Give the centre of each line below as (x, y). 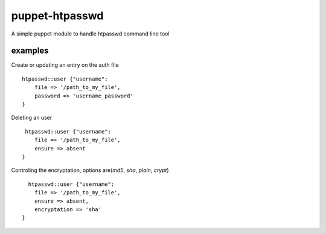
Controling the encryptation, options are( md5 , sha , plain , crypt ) (90, 170)
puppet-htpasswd (57, 16)
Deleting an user (32, 118)
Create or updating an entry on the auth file (65, 65)
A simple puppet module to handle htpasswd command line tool (90, 34)
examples (30, 51)
